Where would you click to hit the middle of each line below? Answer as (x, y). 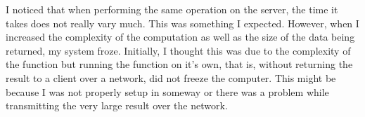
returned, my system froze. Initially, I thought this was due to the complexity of (178, 50)
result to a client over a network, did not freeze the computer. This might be (171, 77)
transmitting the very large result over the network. (117, 105)
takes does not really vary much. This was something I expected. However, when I (182, 23)
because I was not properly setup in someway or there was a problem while (167, 91)
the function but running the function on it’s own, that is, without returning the (179, 64)
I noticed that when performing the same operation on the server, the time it (172, 9)
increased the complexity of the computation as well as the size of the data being (180, 37)
